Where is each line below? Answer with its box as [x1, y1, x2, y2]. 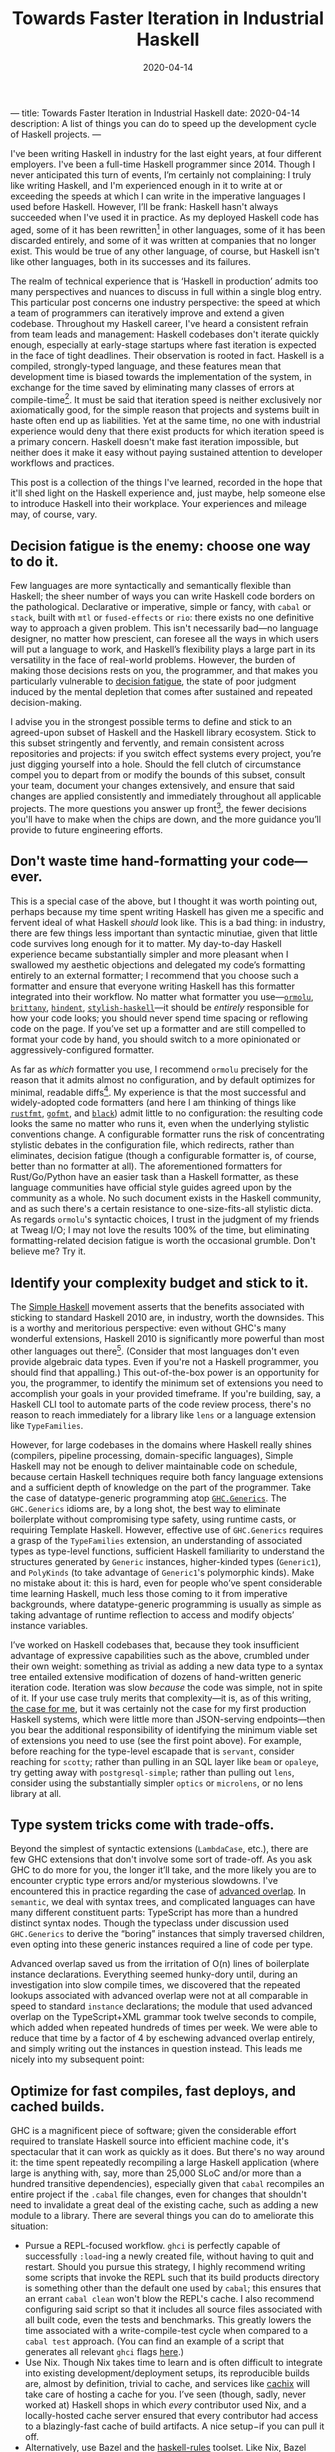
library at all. [10, 1787, 62, 1799]
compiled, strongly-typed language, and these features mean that [10, 360, 282, 372]
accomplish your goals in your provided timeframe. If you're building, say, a [10, 1387, 322, 1399]
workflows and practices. [10, 457, 115, 469]
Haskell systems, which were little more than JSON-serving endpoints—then [10, 1713, 326, 1725]
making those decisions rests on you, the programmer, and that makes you [10, 665, 318, 677]
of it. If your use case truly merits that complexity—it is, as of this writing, [10, 1692, 312, 1704]
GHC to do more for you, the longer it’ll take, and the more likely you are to [10, 1864, 317, 1876]
